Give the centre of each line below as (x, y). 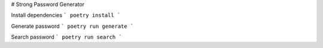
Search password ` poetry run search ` (66, 37)
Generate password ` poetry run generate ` (72, 26)
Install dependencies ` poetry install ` (66, 15)
